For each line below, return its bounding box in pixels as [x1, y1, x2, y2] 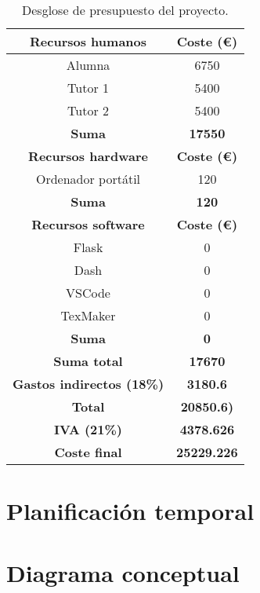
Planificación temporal [6, 495, 255, 527]
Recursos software [31, 215, 145, 233]
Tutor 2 [67, 101, 109, 119]
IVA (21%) [54, 420, 122, 438]
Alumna [66, 56, 110, 74]
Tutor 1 [67, 79, 109, 97]
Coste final [54, 443, 122, 461]
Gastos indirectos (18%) [13, 375, 164, 393]
